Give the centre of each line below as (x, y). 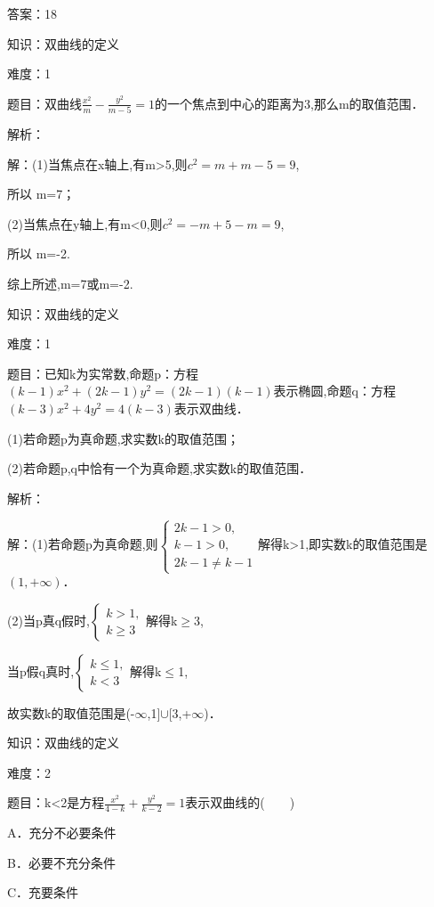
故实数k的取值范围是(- (71, 712)
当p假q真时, (41, 670)
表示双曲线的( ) (240, 802)
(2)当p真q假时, (48, 620)
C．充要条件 (43, 892)
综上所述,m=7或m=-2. (70, 284)
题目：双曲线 (44, 103)
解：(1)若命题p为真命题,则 (83, 544)
